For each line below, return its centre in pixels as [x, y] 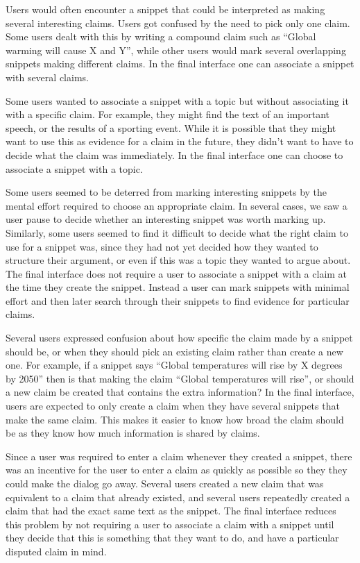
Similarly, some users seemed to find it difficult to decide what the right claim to [177, 232]
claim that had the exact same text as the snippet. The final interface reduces [171, 511]
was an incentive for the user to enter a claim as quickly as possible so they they [177, 470]
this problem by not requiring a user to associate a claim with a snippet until [170, 524]
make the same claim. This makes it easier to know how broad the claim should [175, 419]
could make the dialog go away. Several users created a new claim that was [165, 483]
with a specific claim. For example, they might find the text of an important [168, 114]
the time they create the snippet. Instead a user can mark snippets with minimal [178, 287]
